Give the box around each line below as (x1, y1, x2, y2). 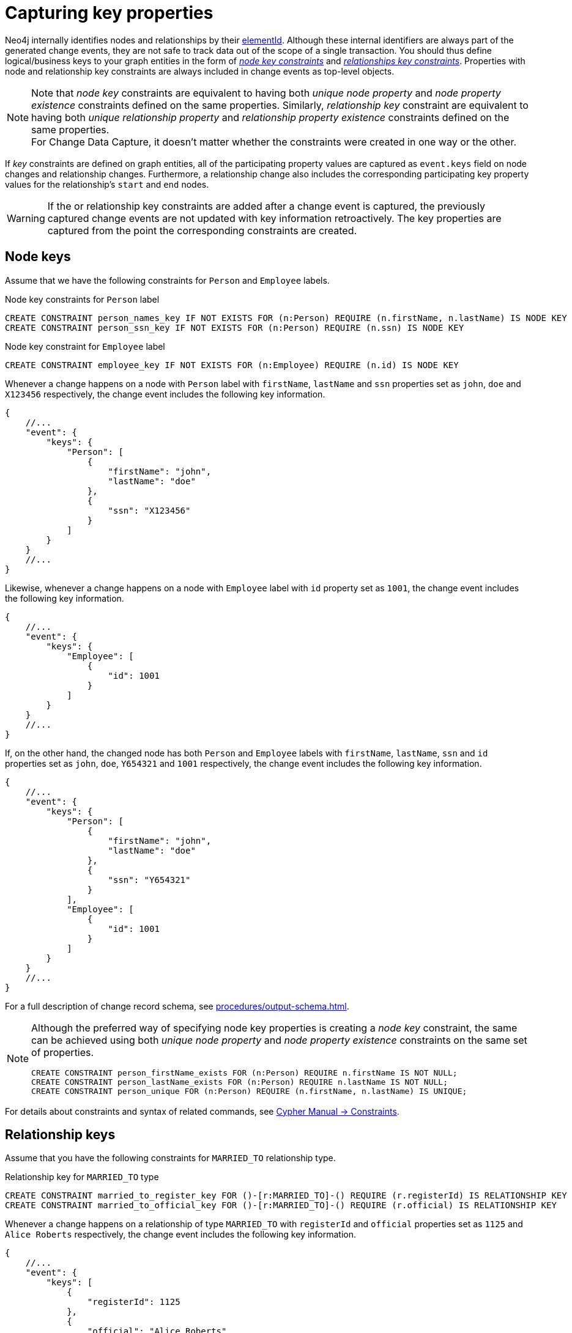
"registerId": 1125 (87, 1297, 180, 1307)
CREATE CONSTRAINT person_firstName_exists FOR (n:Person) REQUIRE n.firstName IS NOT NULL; (31, 1068, 458, 1077)
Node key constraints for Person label (5, 294, 160, 305)
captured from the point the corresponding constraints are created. (47, 224, 357, 237)
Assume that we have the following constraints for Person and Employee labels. (5, 275, 330, 286)
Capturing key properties (5, 2, 214, 23)
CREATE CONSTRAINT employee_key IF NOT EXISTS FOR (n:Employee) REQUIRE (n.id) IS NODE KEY (5, 360, 459, 370)
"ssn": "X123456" (108, 505, 191, 515)
